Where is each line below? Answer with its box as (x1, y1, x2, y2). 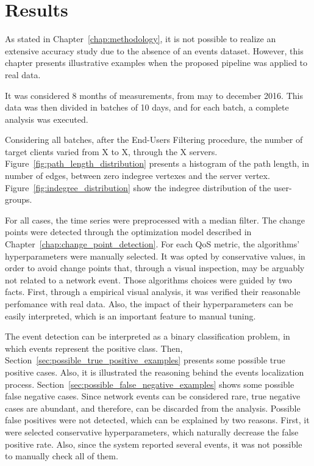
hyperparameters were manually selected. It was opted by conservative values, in (5, 249, 305, 262)
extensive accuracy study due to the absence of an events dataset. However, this (5, 44, 304, 57)
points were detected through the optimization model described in (5, 225, 252, 238)
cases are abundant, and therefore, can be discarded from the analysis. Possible (5, 401, 301, 414)
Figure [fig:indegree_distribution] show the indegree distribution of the (5, 181, 271, 194)
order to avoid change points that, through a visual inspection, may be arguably (5, 261, 305, 274)
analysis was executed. (5, 112, 88, 125)
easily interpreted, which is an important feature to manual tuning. (5, 309, 256, 322)
